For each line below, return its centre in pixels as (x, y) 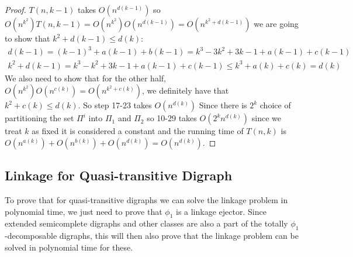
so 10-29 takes (172, 118)
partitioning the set (39, 118)
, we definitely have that (186, 90)
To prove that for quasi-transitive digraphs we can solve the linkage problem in (146, 200)
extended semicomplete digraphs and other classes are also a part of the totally (146, 223)
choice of (275, 105)
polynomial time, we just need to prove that (84, 211)
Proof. (15, 9)
